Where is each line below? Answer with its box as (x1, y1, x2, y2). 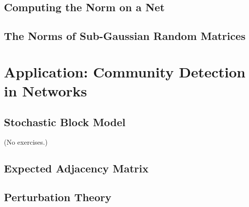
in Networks (4, 80, 87, 100)
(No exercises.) (4, 137, 48, 147)
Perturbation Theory (4, 189, 112, 205)
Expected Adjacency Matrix (4, 161, 149, 176)
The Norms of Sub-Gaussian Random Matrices (4, 28, 246, 43)
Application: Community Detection (4, 61, 246, 81)
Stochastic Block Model (4, 114, 126, 129)
